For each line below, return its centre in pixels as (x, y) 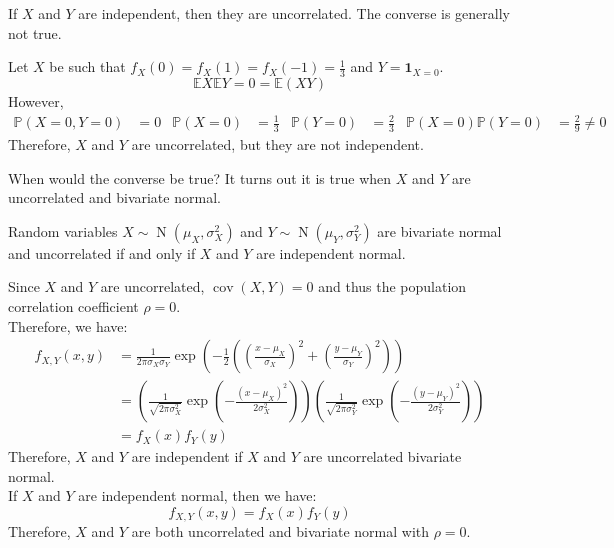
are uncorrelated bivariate (382, 456)
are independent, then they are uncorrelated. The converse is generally (294, 13)
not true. (35, 32)
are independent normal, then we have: (197, 495)
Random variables (63, 230)
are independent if (187, 456)
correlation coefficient (73, 305)
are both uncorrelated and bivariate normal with (280, 531)
